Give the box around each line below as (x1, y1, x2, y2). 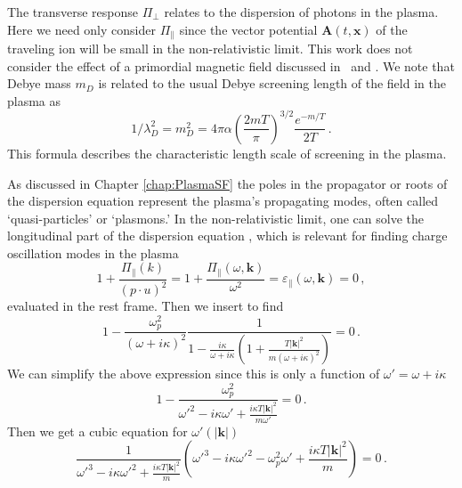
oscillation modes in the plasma (7, 243, 179, 262)
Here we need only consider (7, 20, 156, 38)
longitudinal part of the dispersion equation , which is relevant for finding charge (7, 226, 448, 245)
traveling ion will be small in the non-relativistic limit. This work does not (7, 39, 413, 58)
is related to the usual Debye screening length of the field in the (98, 74, 446, 93)
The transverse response (7, 3, 139, 20)
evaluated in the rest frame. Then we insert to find (7, 297, 284, 315)
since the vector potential (179, 20, 318, 38)
